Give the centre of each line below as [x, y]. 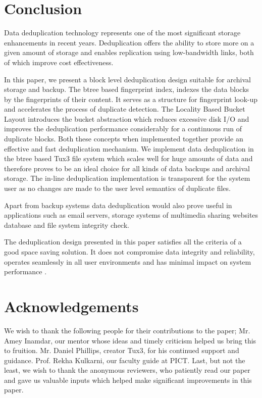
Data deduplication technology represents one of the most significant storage [122, 33]
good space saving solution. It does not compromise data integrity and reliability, [129, 252]
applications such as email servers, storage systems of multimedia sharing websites [131, 215]
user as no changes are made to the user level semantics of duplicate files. [117, 188]
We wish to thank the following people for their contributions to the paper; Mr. [127, 330]
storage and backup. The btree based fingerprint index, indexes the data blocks [127, 89]
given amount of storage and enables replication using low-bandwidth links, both [129, 52]
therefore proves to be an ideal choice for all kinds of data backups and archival [127, 168]
